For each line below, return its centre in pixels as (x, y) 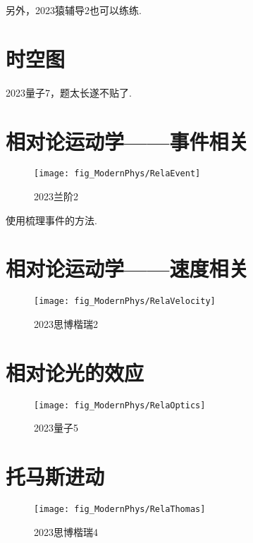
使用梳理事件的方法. (51, 220)
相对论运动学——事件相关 (127, 141)
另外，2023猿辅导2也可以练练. (74, 10)
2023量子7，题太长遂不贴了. (69, 92)
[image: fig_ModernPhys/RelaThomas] (120, 510)
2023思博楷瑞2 (66, 324)
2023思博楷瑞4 (66, 531)
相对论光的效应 (75, 372)
